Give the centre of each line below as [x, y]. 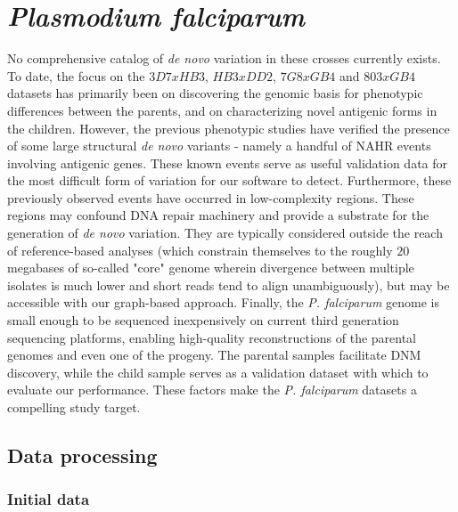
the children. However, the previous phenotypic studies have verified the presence [229, 128]
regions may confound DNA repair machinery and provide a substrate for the [218, 215]
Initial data [49, 499]
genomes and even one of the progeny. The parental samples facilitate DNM [214, 355]
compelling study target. [74, 407]
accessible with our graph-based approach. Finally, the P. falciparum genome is [224, 302]
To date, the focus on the [76, 75]
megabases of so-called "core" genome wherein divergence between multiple [211, 268]
